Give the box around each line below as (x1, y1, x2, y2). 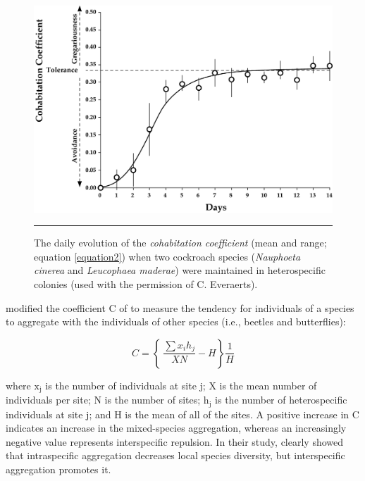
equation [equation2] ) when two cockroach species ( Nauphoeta (34, 249, 301, 263)
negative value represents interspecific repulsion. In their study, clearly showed (6, 434, 344, 449)
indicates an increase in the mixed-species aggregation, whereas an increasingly (6, 420, 347, 435)
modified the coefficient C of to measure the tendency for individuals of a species (6, 300, 354, 315)
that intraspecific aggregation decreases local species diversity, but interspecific (6, 448, 345, 463)
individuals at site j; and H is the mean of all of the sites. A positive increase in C (6, 406, 359, 421)
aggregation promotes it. (6, 462, 111, 476)
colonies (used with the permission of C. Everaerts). (34, 276, 258, 291)
